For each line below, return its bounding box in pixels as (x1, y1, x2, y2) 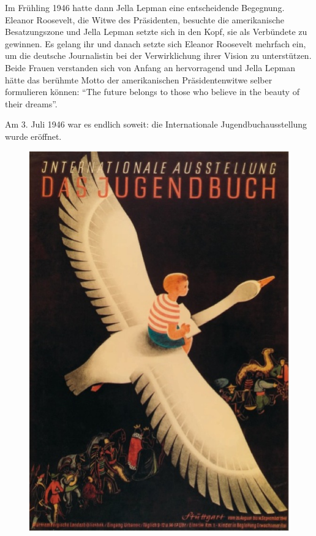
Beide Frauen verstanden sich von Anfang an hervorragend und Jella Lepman (5, 61, 296, 74)
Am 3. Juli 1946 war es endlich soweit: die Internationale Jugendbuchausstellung (5, 118, 307, 131)
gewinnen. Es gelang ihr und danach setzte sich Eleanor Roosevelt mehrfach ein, (5, 37, 306, 50)
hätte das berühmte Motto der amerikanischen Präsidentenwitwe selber (5, 73, 273, 86)
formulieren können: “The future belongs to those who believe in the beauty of (5, 85, 299, 98)
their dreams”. (5, 97, 58, 110)
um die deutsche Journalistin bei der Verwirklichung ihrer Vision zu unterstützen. (5, 49, 312, 62)
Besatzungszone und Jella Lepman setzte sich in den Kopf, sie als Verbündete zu (5, 25, 307, 38)
